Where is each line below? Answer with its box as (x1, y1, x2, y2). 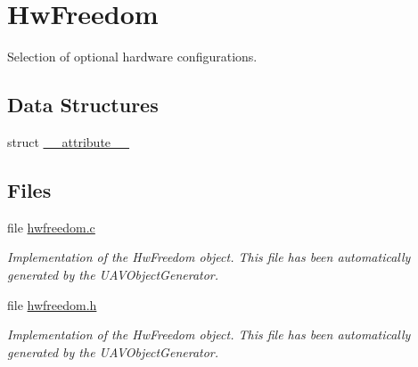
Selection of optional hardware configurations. (7, 47, 258, 66)
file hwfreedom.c (7, 217, 95, 236)
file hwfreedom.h (7, 295, 97, 314)
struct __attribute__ (7, 132, 130, 151)
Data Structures (7, 91, 159, 118)
